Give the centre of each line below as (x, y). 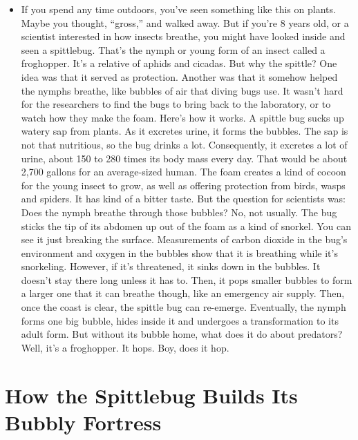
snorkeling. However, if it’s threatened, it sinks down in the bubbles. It (171, 266)
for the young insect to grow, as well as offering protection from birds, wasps (183, 185)
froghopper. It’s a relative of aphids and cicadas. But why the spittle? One (179, 63)
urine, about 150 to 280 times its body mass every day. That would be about (184, 158)
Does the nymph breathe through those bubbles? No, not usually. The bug (179, 212)
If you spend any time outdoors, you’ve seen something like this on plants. (178, 9)
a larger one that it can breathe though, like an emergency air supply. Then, (183, 293)
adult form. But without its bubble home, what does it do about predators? (182, 334)
